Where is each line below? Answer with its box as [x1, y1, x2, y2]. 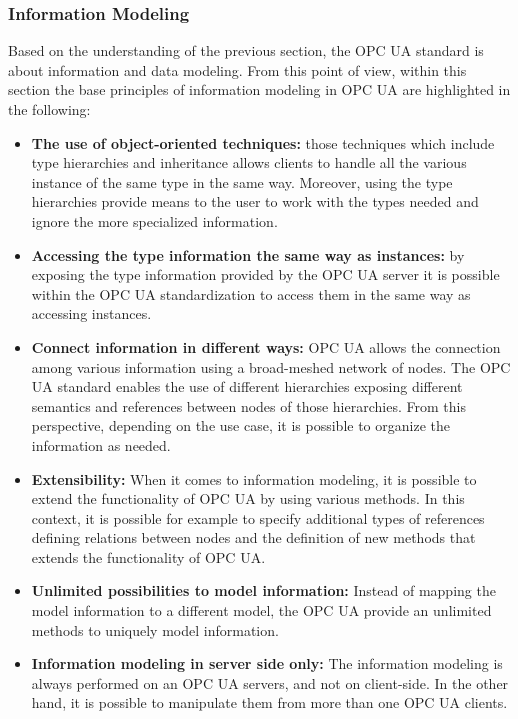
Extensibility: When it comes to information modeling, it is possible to [31, 468, 477, 489]
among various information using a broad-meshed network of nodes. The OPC [31, 356, 511, 377]
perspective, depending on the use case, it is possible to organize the [31, 415, 450, 436]
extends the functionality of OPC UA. [31, 546, 266, 567]
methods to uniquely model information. [31, 619, 279, 640]
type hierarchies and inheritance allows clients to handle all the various [31, 152, 467, 173]
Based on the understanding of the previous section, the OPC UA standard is [8, 40, 484, 61]
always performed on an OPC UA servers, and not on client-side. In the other [31, 672, 509, 693]
